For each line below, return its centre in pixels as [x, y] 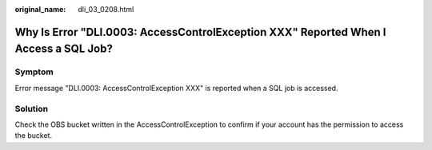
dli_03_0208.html [106, 9]
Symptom [34, 72]
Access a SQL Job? [64, 49]
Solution [32, 109]
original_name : [40, 9]
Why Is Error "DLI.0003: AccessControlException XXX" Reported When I [200, 32]
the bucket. [33, 136]
